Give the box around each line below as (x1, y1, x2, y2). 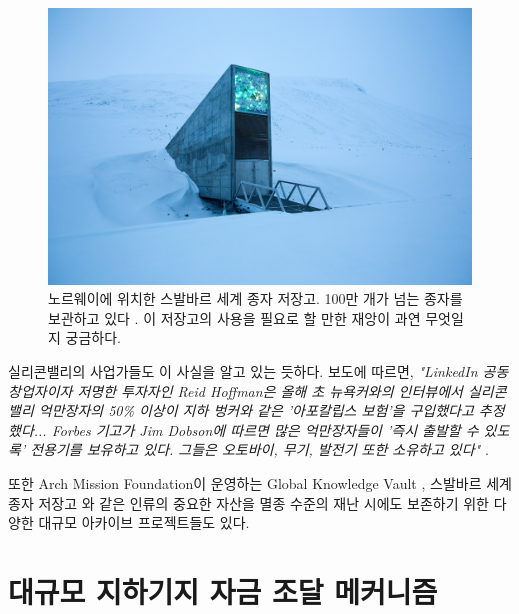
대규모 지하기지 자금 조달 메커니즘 (8, 570, 438, 611)
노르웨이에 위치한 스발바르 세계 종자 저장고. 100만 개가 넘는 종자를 (48, 288, 463, 309)
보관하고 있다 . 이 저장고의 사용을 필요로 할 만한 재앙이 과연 (48, 307, 421, 328)
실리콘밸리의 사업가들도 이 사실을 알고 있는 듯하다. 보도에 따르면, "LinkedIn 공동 (8, 360, 509, 381)
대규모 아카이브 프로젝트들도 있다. (38, 512, 250, 533)
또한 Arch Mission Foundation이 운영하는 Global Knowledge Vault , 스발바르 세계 (8, 472, 512, 493)
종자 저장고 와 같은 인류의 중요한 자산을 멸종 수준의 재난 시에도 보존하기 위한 (8, 492, 489, 513)
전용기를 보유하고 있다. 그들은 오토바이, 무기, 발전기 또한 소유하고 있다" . (30, 439, 489, 460)
